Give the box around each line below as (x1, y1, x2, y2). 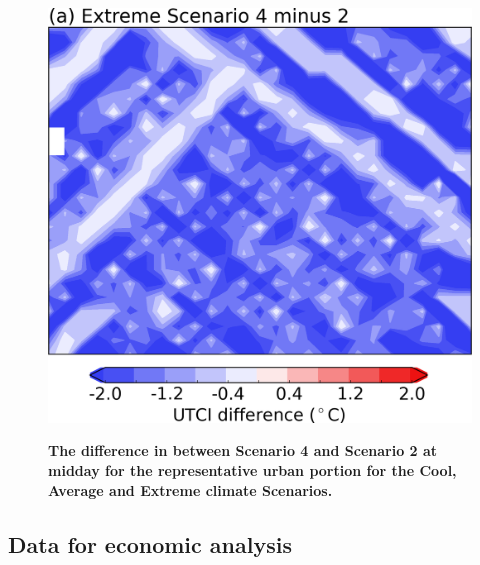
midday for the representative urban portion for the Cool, (48, 460, 457, 481)
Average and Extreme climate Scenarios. (48, 479, 333, 500)
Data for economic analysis (8, 528, 292, 559)
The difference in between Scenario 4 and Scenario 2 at (48, 440, 438, 461)
